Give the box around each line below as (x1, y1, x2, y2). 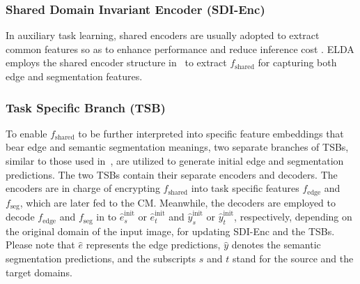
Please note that (6, 237, 75, 252)
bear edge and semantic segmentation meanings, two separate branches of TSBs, (6, 140, 349, 154)
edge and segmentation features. (6, 69, 143, 83)
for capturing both (258, 55, 337, 70)
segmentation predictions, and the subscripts (6, 251, 196, 266)
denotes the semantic (231, 237, 321, 252)
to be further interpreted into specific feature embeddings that (78, 126, 344, 140)
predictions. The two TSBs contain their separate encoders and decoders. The (6, 167, 338, 181)
